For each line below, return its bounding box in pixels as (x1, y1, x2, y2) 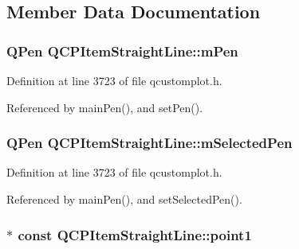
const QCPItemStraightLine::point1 (18, 224, 252, 244)
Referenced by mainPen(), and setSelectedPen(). (6, 191, 242, 207)
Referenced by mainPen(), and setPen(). (6, 99, 203, 115)
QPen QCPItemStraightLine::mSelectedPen (6, 133, 293, 153)
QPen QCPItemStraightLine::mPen (6, 41, 238, 60)
